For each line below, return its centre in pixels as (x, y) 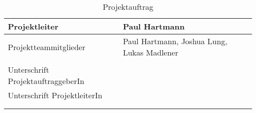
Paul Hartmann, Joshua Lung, (175, 41)
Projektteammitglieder (47, 47)
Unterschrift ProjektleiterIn (55, 95)
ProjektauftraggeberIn (46, 81)
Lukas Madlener (150, 52)
